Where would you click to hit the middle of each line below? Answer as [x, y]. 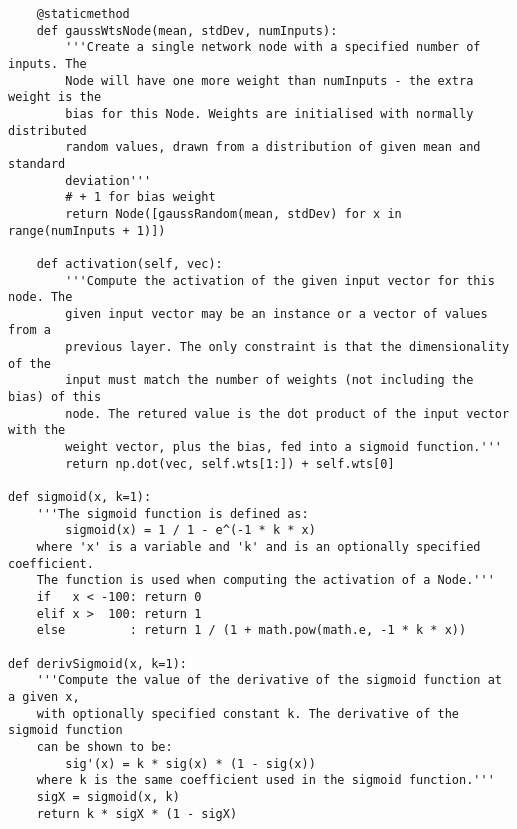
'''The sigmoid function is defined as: [172, 513]
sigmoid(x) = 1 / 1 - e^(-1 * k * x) [190, 530]
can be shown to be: [104, 746]
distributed [47, 130]
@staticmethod [83, 14]
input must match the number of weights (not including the [269, 380]
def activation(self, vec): [129, 263]
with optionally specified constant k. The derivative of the [248, 713]
